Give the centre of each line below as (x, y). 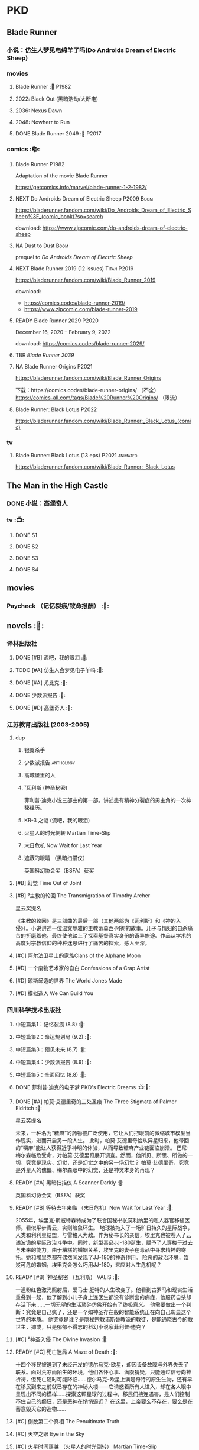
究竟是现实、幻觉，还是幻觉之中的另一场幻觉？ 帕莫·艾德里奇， (102, 1162)
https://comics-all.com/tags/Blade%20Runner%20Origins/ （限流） (98, 398)
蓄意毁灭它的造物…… (40, 1409)
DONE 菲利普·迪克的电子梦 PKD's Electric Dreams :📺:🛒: (83, 1087)
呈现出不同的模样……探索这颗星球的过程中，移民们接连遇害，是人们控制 (102, 1394)
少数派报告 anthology (50, 763)
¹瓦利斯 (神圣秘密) (46, 788)
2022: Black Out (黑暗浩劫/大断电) (57, 99)
